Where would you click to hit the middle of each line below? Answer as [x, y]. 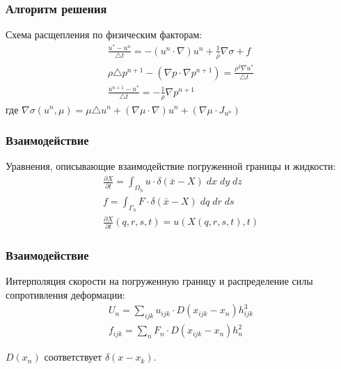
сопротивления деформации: [65, 294]
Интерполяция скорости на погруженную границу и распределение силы [159, 281]
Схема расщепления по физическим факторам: [104, 34]
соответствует [73, 357]
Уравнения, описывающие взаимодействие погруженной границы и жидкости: [171, 166]
